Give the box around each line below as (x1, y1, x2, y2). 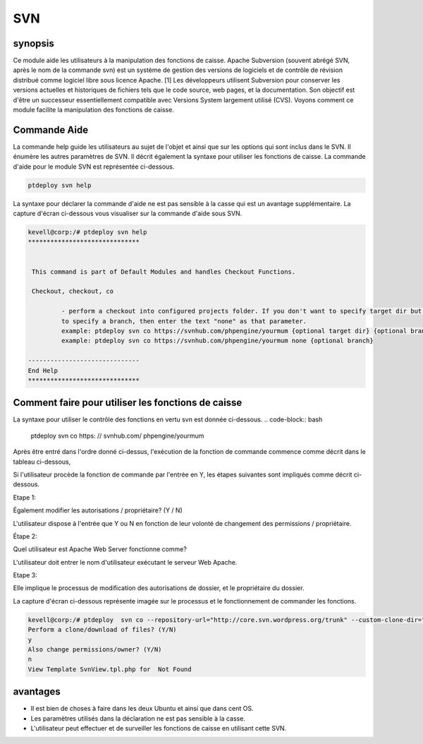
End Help (27, 366, 59, 374)
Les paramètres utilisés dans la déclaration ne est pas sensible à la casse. (30, 714, 246, 723)
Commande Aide (13, 124, 88, 136)
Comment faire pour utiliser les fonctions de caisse (13, 397, 243, 409)
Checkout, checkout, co (32, 287, 114, 296)
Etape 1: (13, 493, 37, 501)
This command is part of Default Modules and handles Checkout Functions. (32, 268, 296, 275)
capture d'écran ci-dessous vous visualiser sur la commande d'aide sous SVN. (13, 209, 243, 218)
